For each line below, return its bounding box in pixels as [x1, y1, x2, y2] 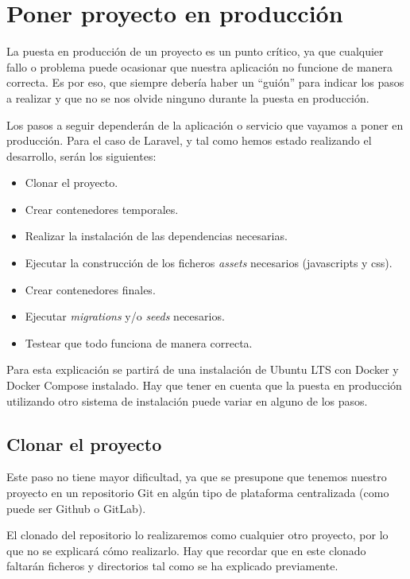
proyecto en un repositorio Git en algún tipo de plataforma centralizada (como [6, 484, 389, 501]
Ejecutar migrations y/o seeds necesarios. [25, 308, 225, 324]
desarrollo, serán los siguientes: [6, 147, 157, 164]
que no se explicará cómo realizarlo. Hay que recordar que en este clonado [6, 542, 366, 558]
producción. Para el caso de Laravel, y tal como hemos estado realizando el [6, 132, 372, 149]
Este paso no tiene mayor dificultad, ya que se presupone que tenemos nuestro [6, 468, 387, 485]
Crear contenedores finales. [25, 281, 156, 297]
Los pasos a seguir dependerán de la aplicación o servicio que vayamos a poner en [6, 116, 404, 133]
